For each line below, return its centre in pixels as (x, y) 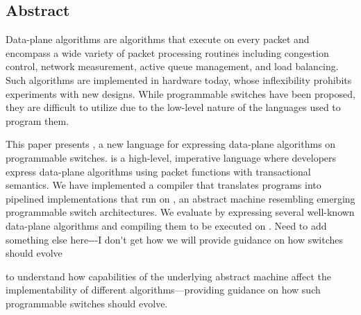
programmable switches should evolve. (87, 303)
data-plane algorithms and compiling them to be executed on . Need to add (166, 225)
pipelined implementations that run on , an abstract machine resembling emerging (180, 198)
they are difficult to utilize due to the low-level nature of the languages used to (173, 107)
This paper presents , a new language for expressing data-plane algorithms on (171, 144)
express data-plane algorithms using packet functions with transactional (158, 171)
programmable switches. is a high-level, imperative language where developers (171, 157)
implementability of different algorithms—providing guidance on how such (163, 290)
